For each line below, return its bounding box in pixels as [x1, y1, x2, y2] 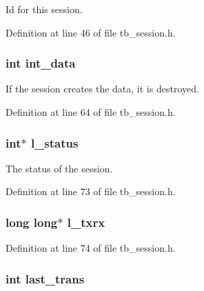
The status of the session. [6, 161, 113, 175]
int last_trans [6, 270, 85, 287]
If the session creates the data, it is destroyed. [6, 81, 199, 96]
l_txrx [67, 213, 105, 230]
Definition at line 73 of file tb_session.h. [6, 184, 176, 199]
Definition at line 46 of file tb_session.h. [6, 25, 176, 39]
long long [6, 213, 58, 230]
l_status [30, 134, 79, 151]
